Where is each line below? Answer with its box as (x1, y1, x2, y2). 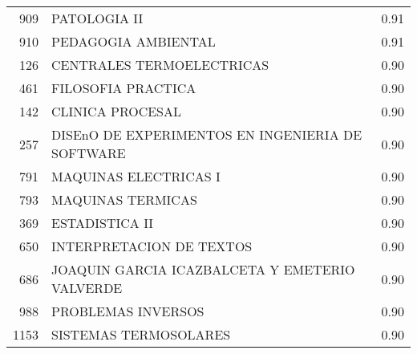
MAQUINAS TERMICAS (51, 190, 197, 209)
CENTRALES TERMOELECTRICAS (51, 55, 269, 74)
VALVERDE (51, 279, 123, 297)
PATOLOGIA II (51, 9, 144, 27)
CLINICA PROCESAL (51, 102, 182, 120)
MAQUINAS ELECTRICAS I (51, 167, 221, 185)
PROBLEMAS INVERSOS (51, 302, 204, 320)
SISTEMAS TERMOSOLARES (51, 325, 231, 344)
